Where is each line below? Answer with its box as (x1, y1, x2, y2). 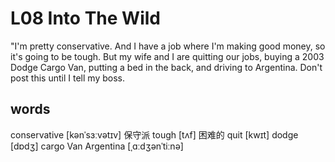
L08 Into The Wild (10, 7, 161, 30)
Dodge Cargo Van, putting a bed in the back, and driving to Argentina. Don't (10, 61, 323, 73)
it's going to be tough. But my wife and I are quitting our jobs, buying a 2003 (10, 50, 325, 62)
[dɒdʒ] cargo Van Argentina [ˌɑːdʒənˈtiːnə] (10, 140, 184, 152)
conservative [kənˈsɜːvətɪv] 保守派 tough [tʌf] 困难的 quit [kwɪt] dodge (10, 128, 299, 141)
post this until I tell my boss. (10, 72, 125, 84)
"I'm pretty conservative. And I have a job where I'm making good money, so (10, 40, 326, 52)
